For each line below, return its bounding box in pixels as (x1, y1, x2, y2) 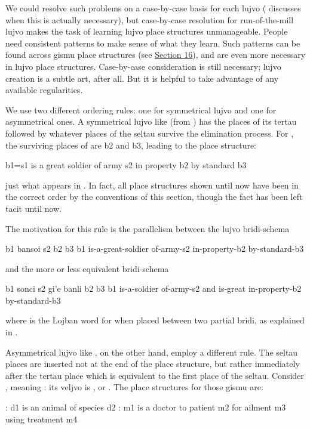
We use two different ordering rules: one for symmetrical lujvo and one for (5, 103, 277, 116)
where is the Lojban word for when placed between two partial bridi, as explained (5, 314, 305, 326)
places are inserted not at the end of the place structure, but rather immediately (5, 357, 300, 370)
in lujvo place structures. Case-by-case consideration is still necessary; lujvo (5, 60, 281, 72)
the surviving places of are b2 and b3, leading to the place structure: (5, 138, 257, 151)
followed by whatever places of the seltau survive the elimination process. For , (5, 126, 294, 139)
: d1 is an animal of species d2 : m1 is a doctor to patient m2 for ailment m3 (5, 401, 286, 413)
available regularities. (5, 84, 83, 96)
